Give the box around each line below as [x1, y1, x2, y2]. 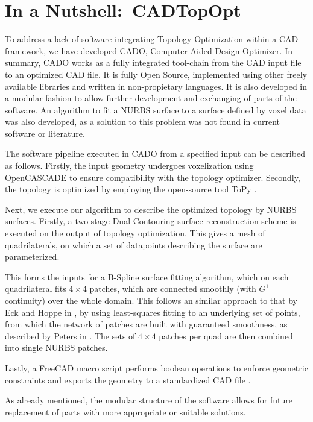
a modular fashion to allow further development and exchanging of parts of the [5, 92, 297, 104]
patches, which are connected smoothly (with [89, 282, 256, 295]
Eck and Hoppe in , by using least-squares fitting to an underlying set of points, [5, 306, 300, 318]
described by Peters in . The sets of [5, 329, 136, 342]
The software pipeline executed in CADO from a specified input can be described [5, 147, 305, 160]
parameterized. [5, 250, 60, 263]
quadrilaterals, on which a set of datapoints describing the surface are [5, 238, 262, 251]
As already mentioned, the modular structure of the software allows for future [5, 394, 292, 406]
